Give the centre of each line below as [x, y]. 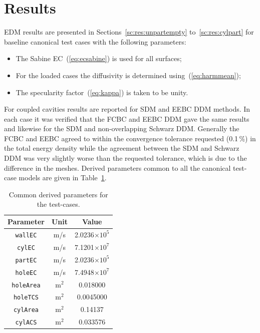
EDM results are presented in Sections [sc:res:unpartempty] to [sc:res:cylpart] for [129, 32]
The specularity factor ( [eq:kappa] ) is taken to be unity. [102, 92]
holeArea [26, 285]
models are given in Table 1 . [63, 178]
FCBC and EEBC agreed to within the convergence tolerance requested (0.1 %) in [130, 138]
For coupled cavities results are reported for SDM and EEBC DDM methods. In [127, 109]
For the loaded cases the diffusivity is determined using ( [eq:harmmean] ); [128, 75]
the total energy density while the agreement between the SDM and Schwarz [122, 148]
